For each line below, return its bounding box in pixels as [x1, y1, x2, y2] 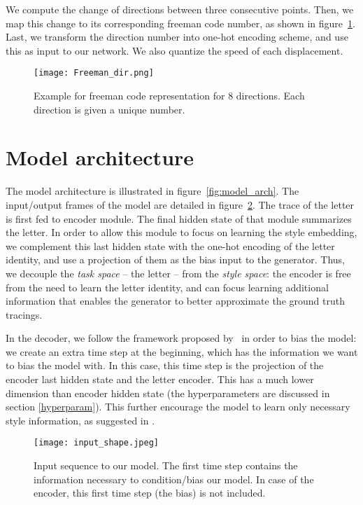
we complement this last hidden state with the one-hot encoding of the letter [6, 238, 335, 253]
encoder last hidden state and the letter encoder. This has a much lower [6, 372, 314, 387]
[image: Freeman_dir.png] [34, 68, 154, 78]
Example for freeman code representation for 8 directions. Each [34, 88, 305, 103]
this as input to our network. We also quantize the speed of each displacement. [6, 43, 343, 57]
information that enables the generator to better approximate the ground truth [6, 293, 345, 308]
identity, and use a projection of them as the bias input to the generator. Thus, [6, 252, 346, 267]
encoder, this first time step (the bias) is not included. [34, 485, 266, 500]
